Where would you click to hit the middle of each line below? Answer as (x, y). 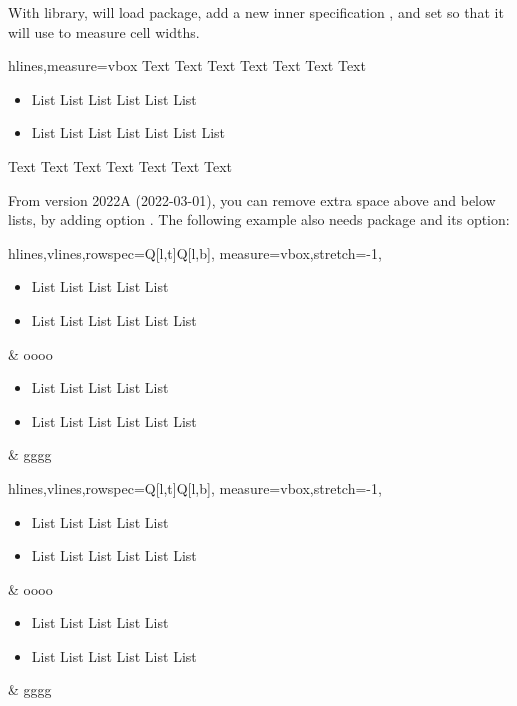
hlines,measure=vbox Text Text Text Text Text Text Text (187, 65)
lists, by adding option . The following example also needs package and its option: (259, 219)
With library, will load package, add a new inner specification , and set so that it (256, 12)
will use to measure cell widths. (104, 31)
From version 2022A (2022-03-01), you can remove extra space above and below (252, 199)
